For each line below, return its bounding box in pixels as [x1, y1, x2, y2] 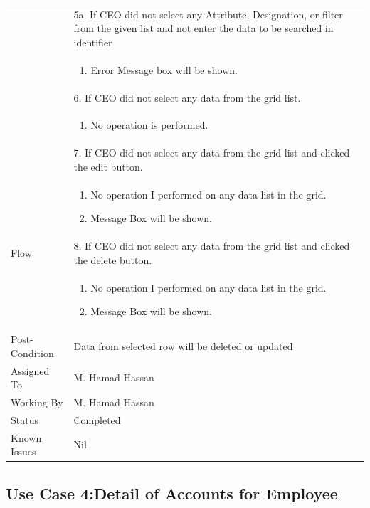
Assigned [11, 363, 50, 378]
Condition [11, 345, 54, 360]
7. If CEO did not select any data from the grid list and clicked [73, 145, 350, 160]
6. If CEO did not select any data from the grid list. [73, 90, 301, 105]
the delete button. [73, 252, 152, 267]
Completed [73, 412, 121, 427]
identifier [73, 34, 112, 49]
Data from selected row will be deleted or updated [73, 338, 293, 353]
